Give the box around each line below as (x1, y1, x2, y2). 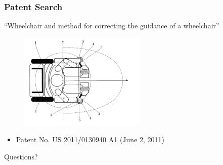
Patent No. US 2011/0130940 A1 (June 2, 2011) (16, 134, 165, 145)
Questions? (4, 151, 38, 161)
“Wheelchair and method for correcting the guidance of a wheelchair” (4, 20, 219, 31)
